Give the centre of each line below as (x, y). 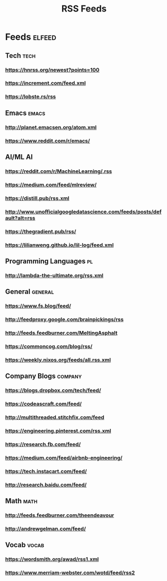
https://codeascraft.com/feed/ (43, 404)
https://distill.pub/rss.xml (37, 198)
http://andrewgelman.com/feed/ (45, 529)
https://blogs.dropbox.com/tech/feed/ (53, 391)
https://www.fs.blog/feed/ (38, 306)
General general (29, 292)
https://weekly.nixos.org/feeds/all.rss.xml (58, 360)
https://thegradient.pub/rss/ (41, 231)
